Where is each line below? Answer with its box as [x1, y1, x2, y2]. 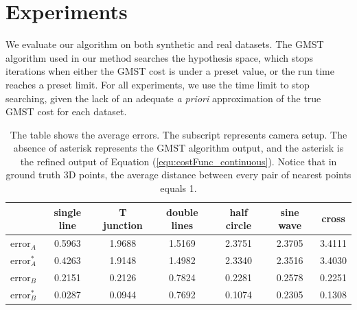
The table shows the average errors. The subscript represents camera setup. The [10, 127, 347, 141]
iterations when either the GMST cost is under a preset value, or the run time [5, 64, 334, 78]
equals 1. [160, 181, 197, 195]
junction [103, 218, 143, 232]
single [54, 204, 82, 219]
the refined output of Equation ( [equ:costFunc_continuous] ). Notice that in [20, 154, 337, 168]
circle [225, 218, 252, 232]
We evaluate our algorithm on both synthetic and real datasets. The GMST [5, 37, 324, 51]
